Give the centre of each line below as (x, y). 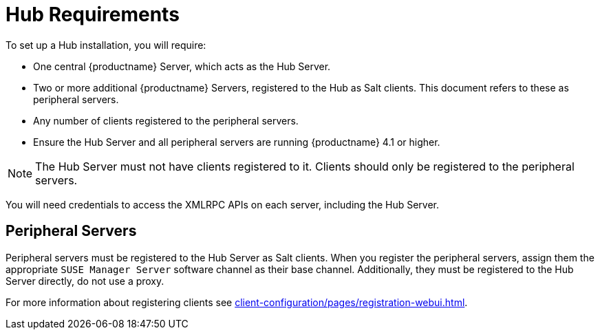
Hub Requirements (93, 14)
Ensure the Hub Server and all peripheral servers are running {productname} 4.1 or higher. (237, 142)
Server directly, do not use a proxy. (85, 281)
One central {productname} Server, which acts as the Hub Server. (182, 66)
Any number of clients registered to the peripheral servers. (166, 120)
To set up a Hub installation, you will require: (106, 45)
